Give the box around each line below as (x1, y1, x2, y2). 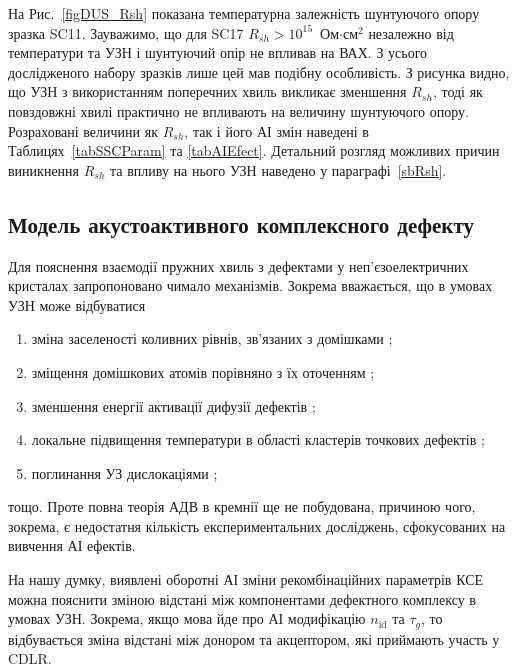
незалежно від (368, 22, 454, 43)
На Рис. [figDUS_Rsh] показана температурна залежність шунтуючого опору (8, 3, 480, 23)
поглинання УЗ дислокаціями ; (31, 462, 218, 483)
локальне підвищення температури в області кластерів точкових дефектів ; (31, 429, 485, 450)
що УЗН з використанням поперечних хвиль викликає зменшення (8, 81, 407, 102)
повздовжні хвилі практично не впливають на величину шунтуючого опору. (8, 100, 469, 121)
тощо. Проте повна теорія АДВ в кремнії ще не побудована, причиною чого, (8, 496, 476, 517)
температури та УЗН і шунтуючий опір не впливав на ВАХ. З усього (8, 42, 428, 63)
